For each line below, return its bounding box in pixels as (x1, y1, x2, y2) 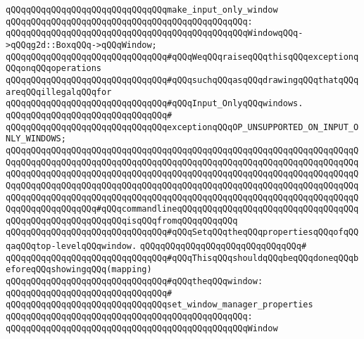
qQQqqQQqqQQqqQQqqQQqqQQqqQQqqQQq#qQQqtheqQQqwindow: (6, 276, 263, 287)
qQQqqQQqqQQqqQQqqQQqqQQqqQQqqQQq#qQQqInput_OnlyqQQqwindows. (6, 98, 303, 109)
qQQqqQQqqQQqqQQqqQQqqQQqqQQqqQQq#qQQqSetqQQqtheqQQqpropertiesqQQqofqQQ (6, 227, 359, 238)
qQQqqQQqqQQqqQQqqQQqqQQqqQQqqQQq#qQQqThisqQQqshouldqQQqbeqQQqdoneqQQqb (6, 252, 359, 263)
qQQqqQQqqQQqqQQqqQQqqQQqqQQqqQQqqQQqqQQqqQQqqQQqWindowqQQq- (6, 28, 303, 39)
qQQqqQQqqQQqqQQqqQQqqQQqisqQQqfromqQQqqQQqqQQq (6, 215, 238, 226)
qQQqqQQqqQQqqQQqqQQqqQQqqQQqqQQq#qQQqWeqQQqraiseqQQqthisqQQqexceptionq (6, 51, 359, 62)
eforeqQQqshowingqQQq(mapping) (6, 264, 152, 275)
